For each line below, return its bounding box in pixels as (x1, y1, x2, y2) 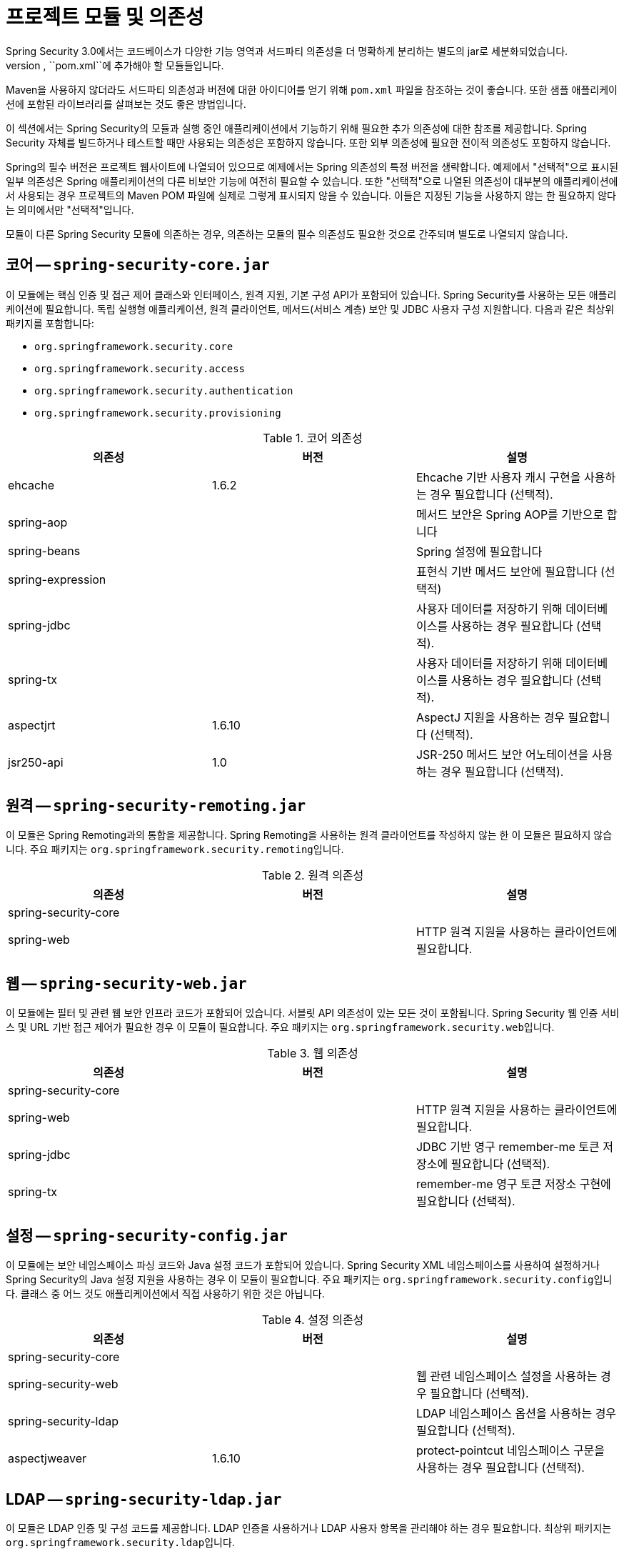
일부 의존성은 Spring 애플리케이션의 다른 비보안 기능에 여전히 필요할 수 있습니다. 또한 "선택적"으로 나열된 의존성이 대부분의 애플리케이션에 (6, 174, 618, 187)
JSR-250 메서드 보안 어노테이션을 (416, 747, 589, 762)
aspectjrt (8, 717, 56, 732)
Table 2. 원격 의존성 (261, 868, 364, 883)
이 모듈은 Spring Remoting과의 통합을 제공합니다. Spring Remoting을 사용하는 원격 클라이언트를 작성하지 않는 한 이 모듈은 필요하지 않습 (6, 829, 613, 842)
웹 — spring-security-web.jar (6, 974, 247, 992)
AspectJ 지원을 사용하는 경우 (416, 709, 565, 724)
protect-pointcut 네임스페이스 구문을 (416, 1443, 605, 1458)
